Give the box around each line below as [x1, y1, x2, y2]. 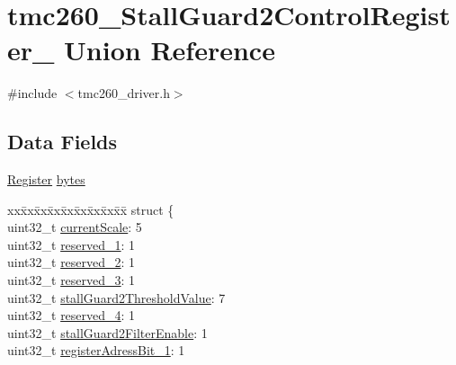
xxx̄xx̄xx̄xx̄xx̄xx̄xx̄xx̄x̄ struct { [7, 200, 174, 218]
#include [7, 84, 58, 102]
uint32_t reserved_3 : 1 [7, 271, 136, 289]
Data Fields [7, 128, 118, 156]
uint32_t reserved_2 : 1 [7, 253, 136, 272]
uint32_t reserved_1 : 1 [7, 235, 136, 254]
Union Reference [64, 31, 275, 68]
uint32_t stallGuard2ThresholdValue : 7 [7, 288, 226, 307]
